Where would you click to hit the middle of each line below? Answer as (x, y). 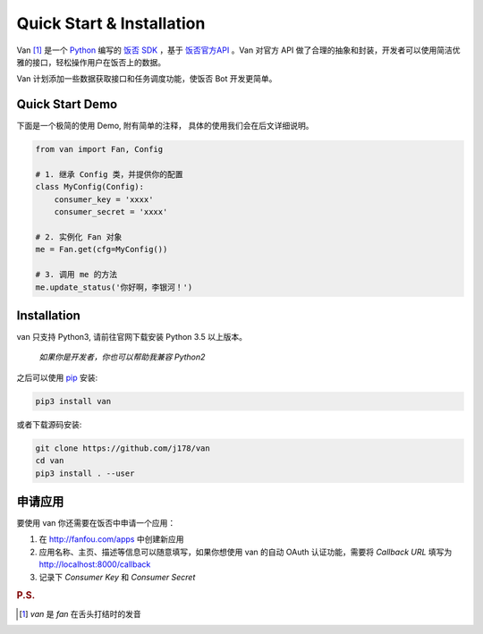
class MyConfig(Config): (90, 187)
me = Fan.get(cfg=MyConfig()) (102, 249)
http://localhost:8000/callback (95, 564)
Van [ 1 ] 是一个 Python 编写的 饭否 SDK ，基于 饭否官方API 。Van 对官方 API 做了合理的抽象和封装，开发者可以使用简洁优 (238, 50)
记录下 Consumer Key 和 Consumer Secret (117, 577)
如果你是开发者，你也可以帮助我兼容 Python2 (122, 357)
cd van (50, 461)
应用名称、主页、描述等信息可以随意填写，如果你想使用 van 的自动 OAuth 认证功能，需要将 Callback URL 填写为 (246, 552)
